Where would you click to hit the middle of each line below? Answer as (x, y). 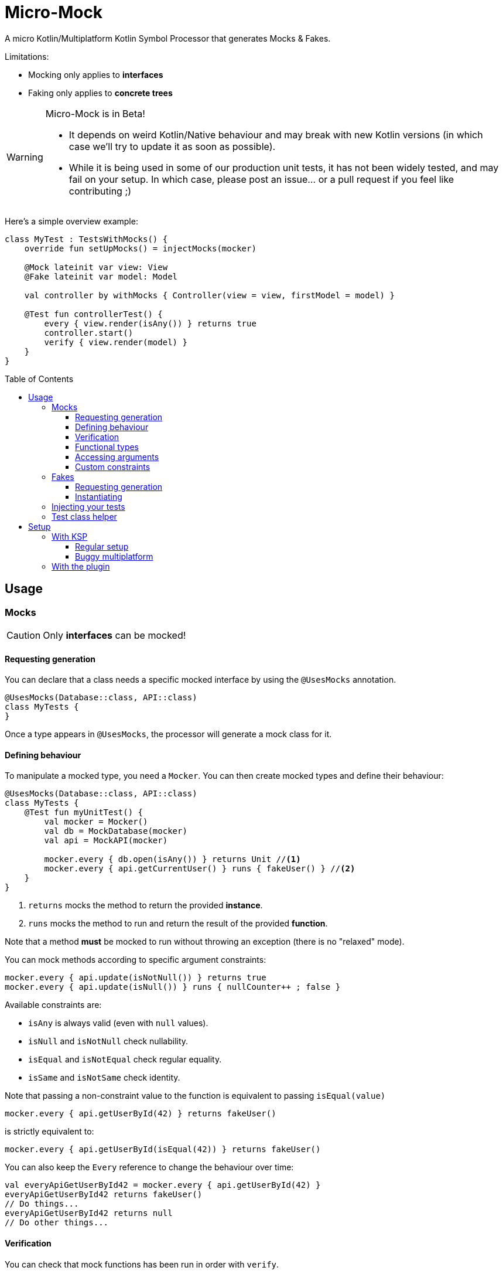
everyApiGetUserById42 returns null (89, 1213)
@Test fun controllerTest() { (93, 314)
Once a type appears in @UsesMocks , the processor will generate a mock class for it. (168, 734)
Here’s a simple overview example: (71, 221)
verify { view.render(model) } (116, 342)
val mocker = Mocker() (96, 822)
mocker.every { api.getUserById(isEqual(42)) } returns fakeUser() (163, 1149)
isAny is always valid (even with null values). (118, 1023)
